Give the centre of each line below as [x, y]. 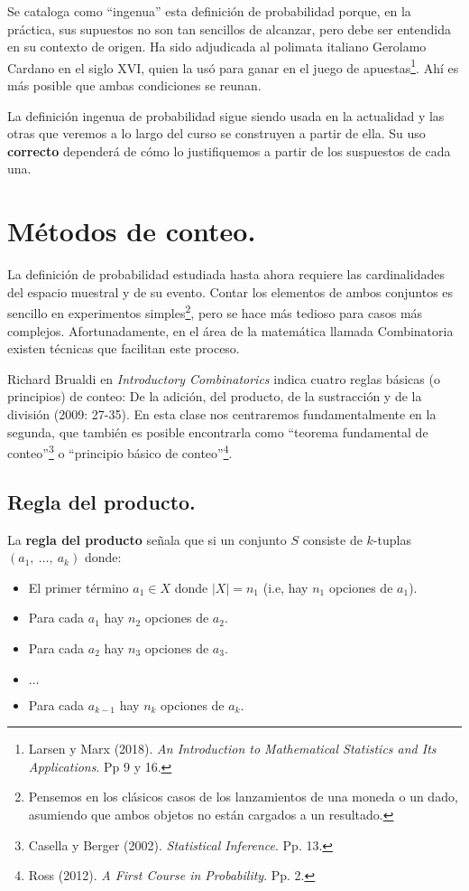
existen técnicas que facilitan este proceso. [124, 348]
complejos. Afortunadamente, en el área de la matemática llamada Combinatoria [230, 330]
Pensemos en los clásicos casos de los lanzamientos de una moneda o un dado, [243, 797]
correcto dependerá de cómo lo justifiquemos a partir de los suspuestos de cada [229, 150]
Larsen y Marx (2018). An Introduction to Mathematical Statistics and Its [232, 749]
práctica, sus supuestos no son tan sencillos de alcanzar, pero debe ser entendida [229, 28]
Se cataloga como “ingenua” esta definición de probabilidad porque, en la [209, 11]
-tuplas [392, 539]
